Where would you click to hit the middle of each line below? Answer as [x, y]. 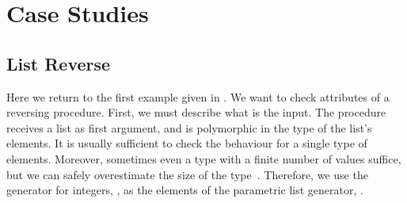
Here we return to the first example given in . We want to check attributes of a [198, 96]
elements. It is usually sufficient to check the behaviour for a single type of [187, 143]
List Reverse [59, 63]
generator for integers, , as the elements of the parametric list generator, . [185, 190]
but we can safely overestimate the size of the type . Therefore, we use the [187, 174]
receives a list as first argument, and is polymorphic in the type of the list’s [189, 127]
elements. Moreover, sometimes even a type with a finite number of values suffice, [204, 158]
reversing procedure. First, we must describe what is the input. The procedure [196, 112]
